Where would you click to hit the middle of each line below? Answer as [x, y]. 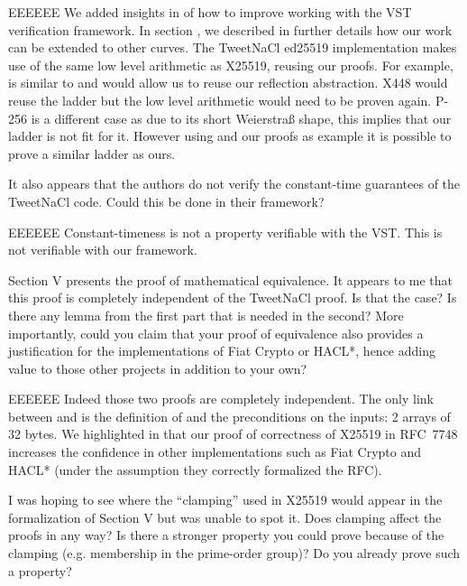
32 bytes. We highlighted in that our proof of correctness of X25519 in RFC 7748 [233, 434]
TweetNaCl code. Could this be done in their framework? [166, 201]
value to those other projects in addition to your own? [158, 368]
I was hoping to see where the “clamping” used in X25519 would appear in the [225, 500]
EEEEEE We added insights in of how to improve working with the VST [210, 12]
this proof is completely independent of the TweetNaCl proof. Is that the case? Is [233, 298]
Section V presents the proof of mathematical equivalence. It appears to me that [231, 279]
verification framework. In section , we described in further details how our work [230, 29]
